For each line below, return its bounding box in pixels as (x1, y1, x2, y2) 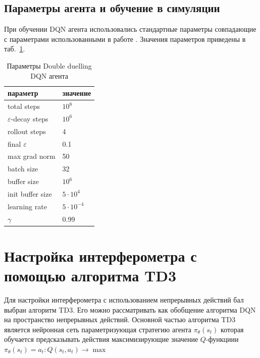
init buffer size (8, 188, 52, 199)
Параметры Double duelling (7, 60, 92, 71)
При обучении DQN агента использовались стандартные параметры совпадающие (4, 24, 256, 34)
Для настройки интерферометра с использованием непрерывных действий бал (4, 294, 244, 305)
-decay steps (11, 113, 48, 124)
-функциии (205, 334, 239, 344)
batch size (8, 163, 38, 174)
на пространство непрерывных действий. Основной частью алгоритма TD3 (4, 314, 236, 325)
